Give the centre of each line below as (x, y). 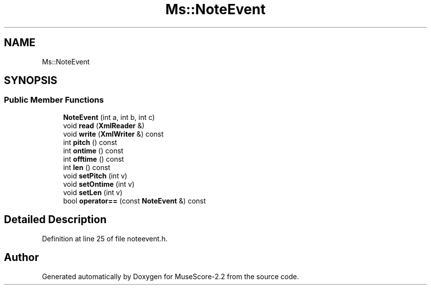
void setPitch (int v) (95, 175)
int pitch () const (90, 142)
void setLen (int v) (93, 192)
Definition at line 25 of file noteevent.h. (105, 238)
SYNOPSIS (31, 81)
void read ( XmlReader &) (104, 125)
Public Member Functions (54, 100)
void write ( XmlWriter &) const (113, 134)
